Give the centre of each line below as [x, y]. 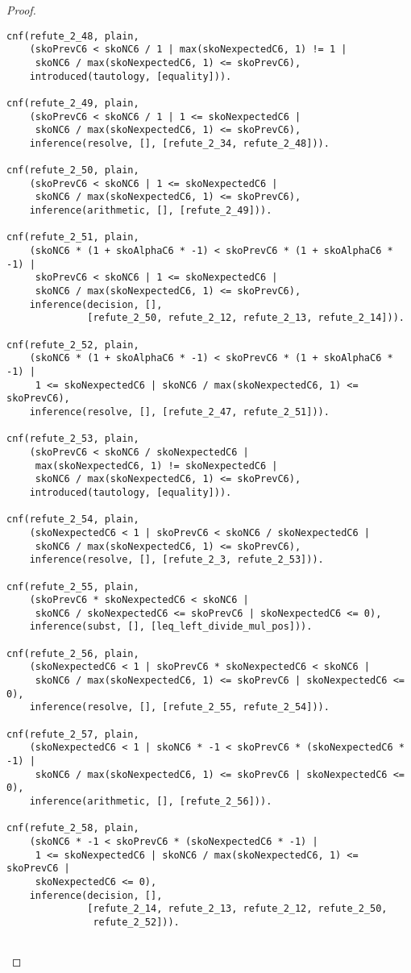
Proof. [21, 10]
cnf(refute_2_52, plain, [73, 345]
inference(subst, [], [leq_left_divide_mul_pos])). [171, 627]
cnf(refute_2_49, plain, [73, 103]
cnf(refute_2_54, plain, [73, 520]
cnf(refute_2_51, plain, [73, 237]
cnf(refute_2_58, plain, [73, 828]
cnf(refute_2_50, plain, [73, 170]
